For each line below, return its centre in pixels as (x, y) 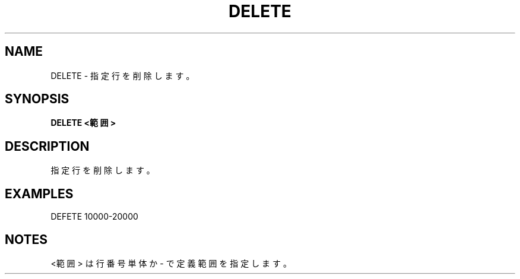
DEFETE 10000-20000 (94, 217)
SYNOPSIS (37, 99)
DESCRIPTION (47, 146)
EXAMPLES (39, 194)
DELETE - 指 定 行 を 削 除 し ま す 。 (123, 75)
